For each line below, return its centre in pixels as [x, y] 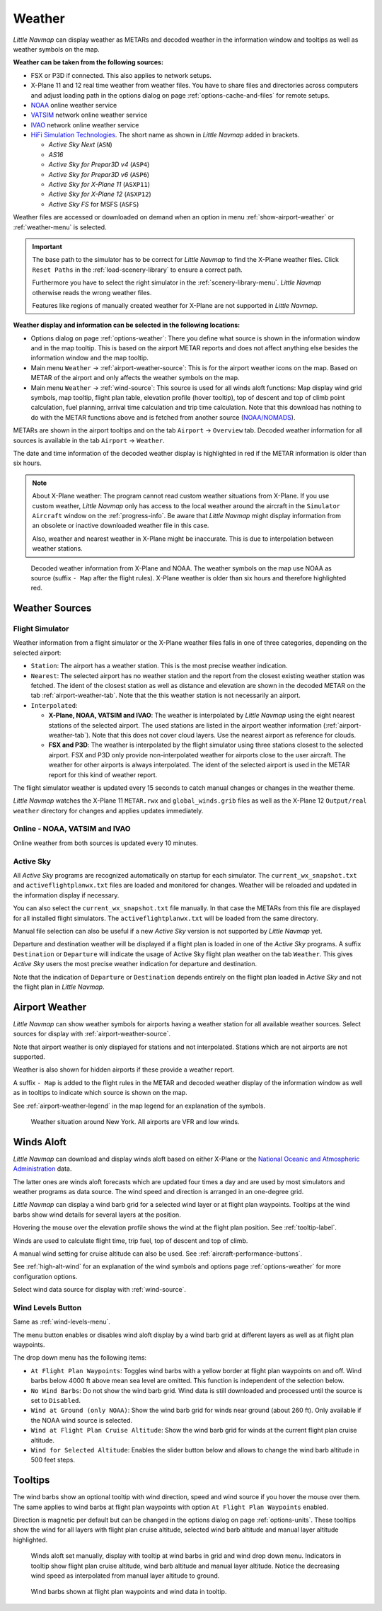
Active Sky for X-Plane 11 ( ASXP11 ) [99, 185]
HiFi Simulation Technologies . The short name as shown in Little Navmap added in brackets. [165, 135]
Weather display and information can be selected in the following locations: [127, 325]
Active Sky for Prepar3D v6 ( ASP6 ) [99, 174]
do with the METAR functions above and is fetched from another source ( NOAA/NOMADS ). [163, 417]
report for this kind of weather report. [103, 774]
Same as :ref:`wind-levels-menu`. [62, 1322]
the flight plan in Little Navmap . [59, 987]
